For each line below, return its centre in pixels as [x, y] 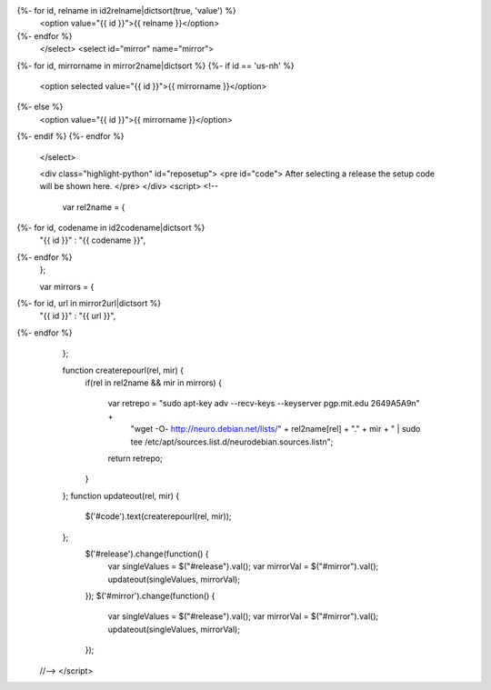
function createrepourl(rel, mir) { [123, 370]
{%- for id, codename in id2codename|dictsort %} [111, 228]
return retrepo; [135, 458]
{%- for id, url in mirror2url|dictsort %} [89, 304]
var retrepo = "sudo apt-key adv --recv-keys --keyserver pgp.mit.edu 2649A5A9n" [264, 404]
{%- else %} [40, 107]
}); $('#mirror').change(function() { [150, 596]
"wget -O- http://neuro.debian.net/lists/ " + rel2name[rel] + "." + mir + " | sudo [276, 429]
